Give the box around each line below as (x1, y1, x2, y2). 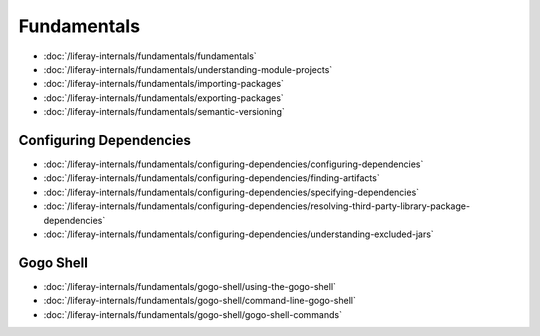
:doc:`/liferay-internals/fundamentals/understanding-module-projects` (43, 63, 333, 75)
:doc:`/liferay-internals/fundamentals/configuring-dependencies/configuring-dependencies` (43, 158, 424, 170)
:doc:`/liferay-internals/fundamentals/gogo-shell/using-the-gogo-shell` (43, 280, 337, 292)
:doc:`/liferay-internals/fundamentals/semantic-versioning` (43, 106, 285, 118)
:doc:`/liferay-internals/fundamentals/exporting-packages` (43, 91, 284, 104)
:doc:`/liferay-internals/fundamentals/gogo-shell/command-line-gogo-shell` (43, 295, 357, 307)
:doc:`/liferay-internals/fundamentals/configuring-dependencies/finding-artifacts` (43, 172, 380, 184)
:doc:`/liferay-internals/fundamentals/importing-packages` (43, 78, 285, 90)
